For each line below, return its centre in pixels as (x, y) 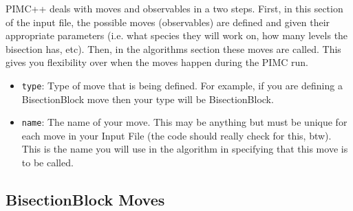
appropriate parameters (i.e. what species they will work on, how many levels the (177, 35)
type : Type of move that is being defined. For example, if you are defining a (182, 85)
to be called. (47, 163)
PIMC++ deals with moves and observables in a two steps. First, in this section (174, 8)
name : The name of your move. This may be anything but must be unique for (184, 122)
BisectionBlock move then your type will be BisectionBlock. (148, 99)
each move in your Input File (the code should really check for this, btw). (176, 135)
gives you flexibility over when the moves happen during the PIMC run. (157, 62)
